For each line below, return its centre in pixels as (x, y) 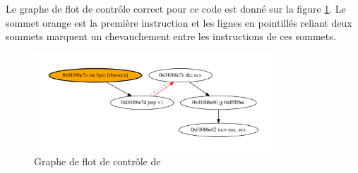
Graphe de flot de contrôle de (97, 161)
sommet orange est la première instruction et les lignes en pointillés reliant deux (179, 22)
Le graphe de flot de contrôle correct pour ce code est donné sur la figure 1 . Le (176, 8)
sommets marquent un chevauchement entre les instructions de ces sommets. (171, 36)
